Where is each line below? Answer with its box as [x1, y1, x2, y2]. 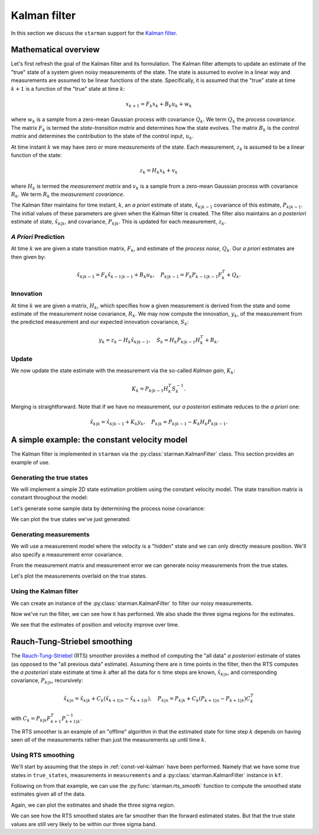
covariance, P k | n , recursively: [11, 677, 83, 686]
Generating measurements [11, 530, 90, 538]
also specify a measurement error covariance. [11, 551, 123, 558]
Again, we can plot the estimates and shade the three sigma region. [11, 801, 175, 808]
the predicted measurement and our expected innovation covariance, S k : [11, 319, 189, 327]
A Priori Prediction [11, 233, 65, 241]
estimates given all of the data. [11, 791, 86, 798]
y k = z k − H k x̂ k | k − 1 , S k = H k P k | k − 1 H [98, 336, 201, 345]
